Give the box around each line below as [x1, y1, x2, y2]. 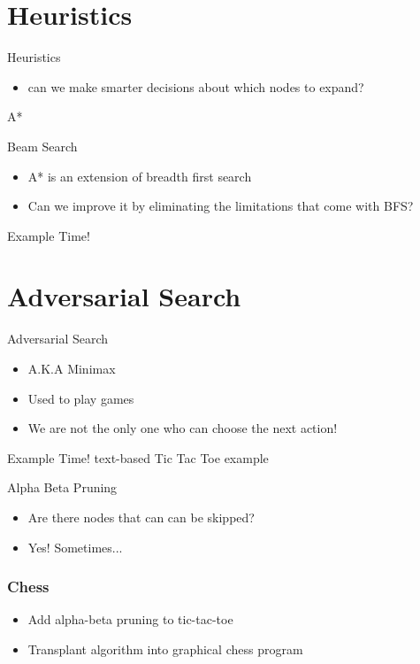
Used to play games [27, 389, 134, 407]
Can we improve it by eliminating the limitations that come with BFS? [27, 197, 414, 215]
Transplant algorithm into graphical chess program [27, 639, 303, 658]
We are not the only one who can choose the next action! [27, 419, 338, 437]
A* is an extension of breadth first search [27, 166, 252, 185]
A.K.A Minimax [27, 359, 116, 377]
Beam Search [7, 136, 78, 155]
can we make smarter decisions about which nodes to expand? [27, 77, 364, 96]
